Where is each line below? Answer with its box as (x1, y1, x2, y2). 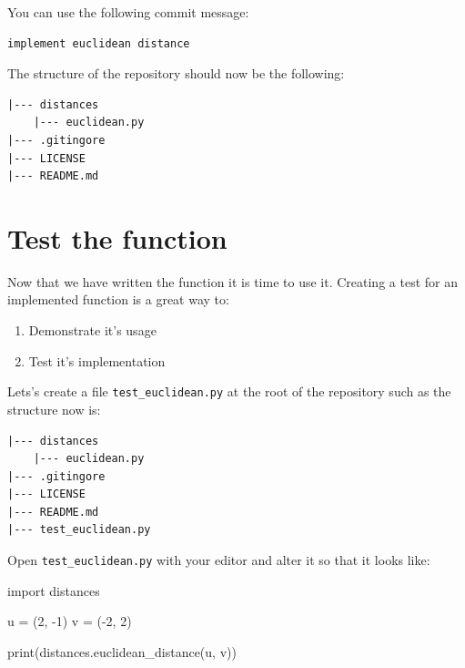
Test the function (7, 219, 227, 256)
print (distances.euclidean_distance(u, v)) (7, 642, 237, 661)
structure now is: (7, 399, 101, 418)
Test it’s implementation (28, 351, 166, 370)
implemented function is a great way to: (7, 290, 229, 309)
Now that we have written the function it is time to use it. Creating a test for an (7, 272, 458, 291)
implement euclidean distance (7, 36, 190, 50)
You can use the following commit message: (7, 3, 249, 21)
